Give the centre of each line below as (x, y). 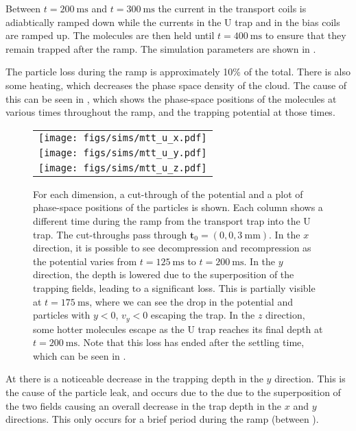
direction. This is (310, 379)
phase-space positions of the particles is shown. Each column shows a (178, 207)
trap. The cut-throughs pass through (110, 234)
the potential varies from (85, 261)
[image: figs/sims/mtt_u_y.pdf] (123, 152)
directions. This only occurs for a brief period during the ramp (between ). (162, 419)
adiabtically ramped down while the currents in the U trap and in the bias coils (173, 22)
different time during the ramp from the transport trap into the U (172, 220)
